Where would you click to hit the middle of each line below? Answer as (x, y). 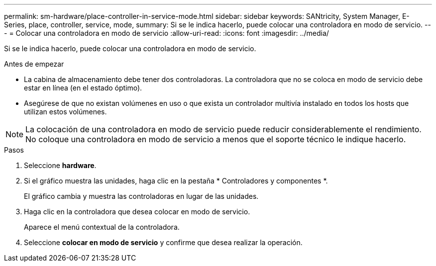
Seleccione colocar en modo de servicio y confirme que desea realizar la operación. (163, 242)
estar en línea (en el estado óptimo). (83, 88)
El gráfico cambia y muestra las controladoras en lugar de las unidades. (141, 196)
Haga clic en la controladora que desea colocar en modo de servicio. (137, 212)
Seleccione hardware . (60, 165)
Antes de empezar (34, 64)
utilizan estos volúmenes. (65, 112)
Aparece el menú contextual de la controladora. (102, 227)
